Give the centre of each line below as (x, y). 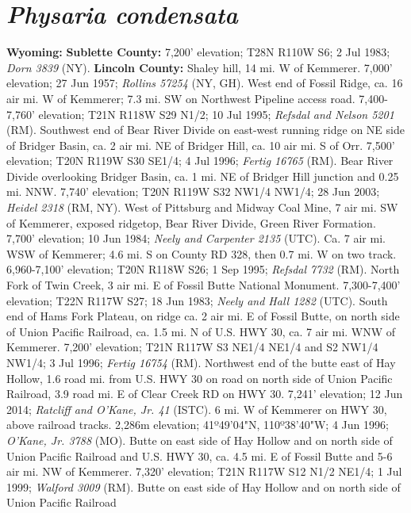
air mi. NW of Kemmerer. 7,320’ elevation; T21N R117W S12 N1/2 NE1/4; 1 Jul (204, 471)
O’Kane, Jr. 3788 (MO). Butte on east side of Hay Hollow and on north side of (200, 440)
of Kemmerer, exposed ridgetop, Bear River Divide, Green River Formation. (191, 222)
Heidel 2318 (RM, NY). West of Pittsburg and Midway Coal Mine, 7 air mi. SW (202, 207)
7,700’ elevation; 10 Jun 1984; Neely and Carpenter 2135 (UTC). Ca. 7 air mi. (196, 238)
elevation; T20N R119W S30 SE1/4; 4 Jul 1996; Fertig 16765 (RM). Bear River (200, 161)
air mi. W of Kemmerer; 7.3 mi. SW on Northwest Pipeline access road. (181, 98)
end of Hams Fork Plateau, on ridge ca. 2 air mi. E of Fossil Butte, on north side (203, 316)
